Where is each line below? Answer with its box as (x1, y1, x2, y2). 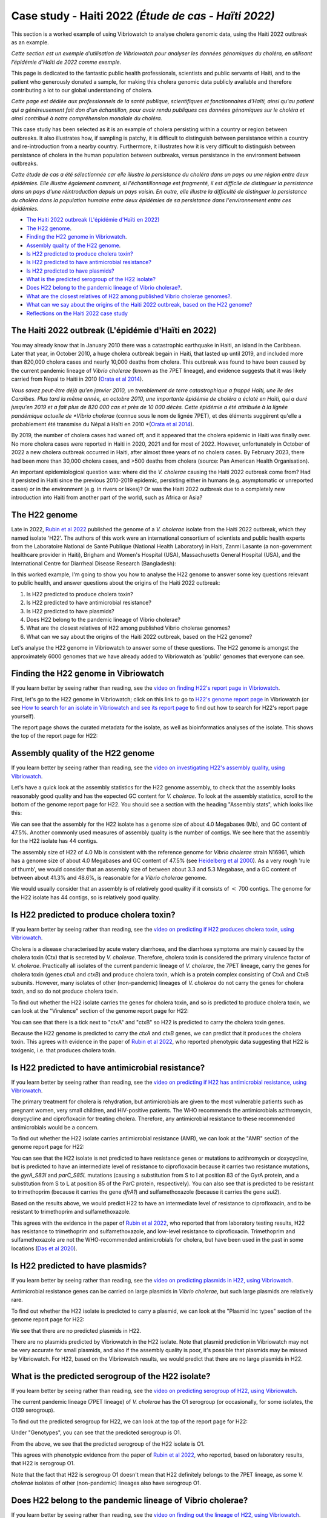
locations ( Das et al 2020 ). (11, 1245, 78, 1252)
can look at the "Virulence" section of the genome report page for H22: (11, 1007, 189, 1015)
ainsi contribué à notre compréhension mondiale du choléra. (11, 115, 163, 122)
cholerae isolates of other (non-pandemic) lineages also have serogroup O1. (11, 1479, 201, 1487)
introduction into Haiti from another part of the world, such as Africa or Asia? (11, 494, 203, 501)
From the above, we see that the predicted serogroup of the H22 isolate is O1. (11, 1440, 205, 1448)
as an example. (11, 38, 50, 46)
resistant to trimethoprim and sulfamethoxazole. (11, 1208, 131, 1216)
